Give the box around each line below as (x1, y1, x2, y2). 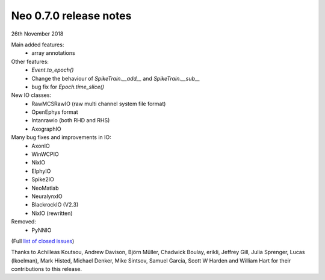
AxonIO (31, 142, 51, 149)
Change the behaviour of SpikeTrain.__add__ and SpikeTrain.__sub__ (31, 75, 200, 82)
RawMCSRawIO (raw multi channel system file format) (31, 100, 166, 107)
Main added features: (11, 41, 64, 48)
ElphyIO (31, 167, 51, 175)
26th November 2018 (11, 30, 64, 37)
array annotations (31, 49, 75, 57)
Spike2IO (31, 176, 54, 183)
